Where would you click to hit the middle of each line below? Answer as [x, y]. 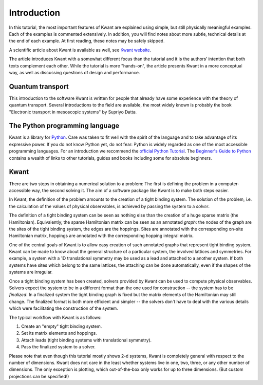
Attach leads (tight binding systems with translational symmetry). [86, 340]
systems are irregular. [31, 272]
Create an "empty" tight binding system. [62, 326]
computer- [229, 184]
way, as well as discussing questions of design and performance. [75, 72]
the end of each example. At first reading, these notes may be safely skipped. [87, 41]
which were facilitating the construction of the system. [64, 308]
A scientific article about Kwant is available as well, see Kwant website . [80, 50]
